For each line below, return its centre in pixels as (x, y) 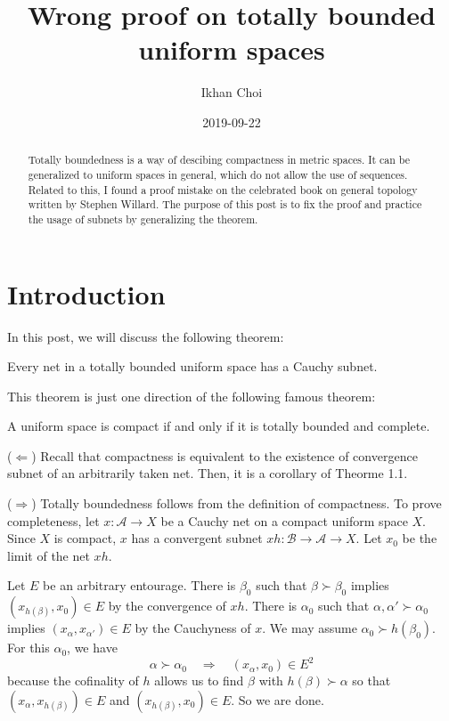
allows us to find (199, 680)
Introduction (86, 293)
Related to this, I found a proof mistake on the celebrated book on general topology (223, 189)
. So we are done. (278, 699)
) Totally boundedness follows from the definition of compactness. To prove (237, 503)
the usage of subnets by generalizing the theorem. (143, 219)
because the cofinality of (73, 680)
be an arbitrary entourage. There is (139, 585)
